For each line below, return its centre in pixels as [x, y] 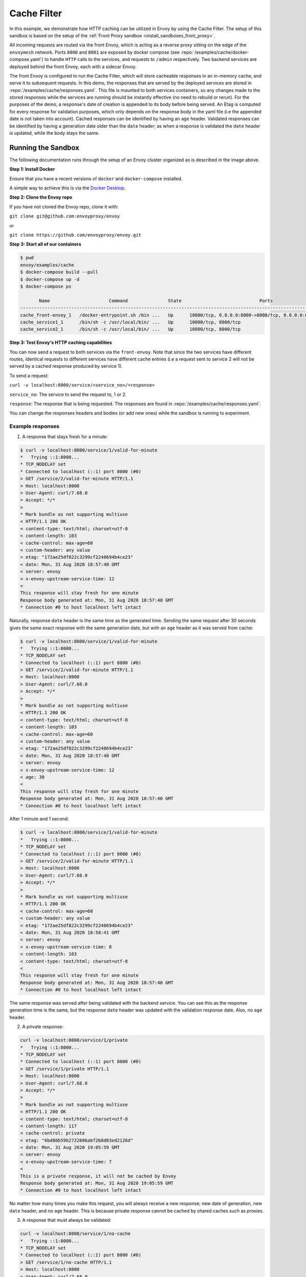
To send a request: [29, 375]
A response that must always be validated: [67, 1220]
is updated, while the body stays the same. [54, 133]
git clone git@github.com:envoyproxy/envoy [65, 216]
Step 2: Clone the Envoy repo [41, 197]
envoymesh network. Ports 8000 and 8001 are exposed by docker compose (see [95, 52]
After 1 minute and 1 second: [39, 819]
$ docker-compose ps [46, 286]
